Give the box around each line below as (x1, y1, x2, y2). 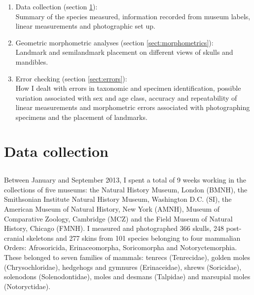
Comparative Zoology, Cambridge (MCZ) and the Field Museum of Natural (4, 213, 233, 223)
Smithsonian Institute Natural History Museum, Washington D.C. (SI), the (4, 194, 232, 204)
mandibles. (15, 56, 48, 67)
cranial (4, 232, 25, 243)
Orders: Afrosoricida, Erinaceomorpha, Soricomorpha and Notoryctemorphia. (4, 242, 237, 253)
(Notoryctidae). (4, 281, 51, 291)
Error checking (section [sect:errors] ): (15, 73, 127, 83)
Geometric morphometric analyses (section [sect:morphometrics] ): (15, 37, 214, 47)
